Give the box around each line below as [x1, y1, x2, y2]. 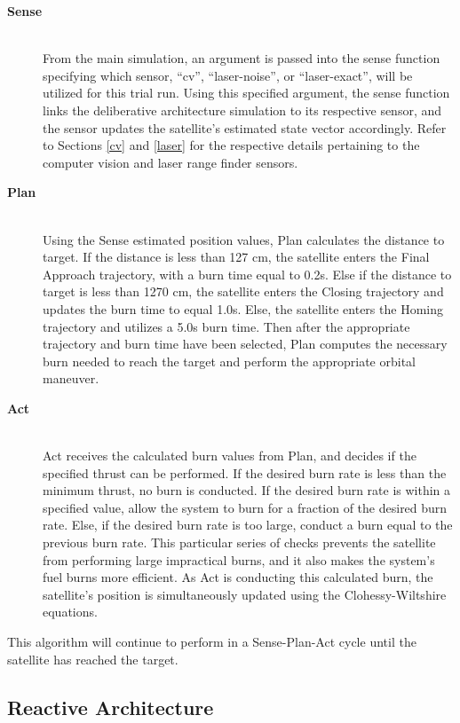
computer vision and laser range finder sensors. [43, 153, 298, 171]
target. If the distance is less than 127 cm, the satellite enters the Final [43, 248, 430, 266]
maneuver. [43, 369, 99, 388]
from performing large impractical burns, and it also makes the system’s [43, 550, 435, 569]
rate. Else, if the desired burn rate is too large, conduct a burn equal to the [43, 515, 453, 534]
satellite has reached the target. [7, 649, 178, 668]
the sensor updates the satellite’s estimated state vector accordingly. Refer [43, 118, 447, 137]
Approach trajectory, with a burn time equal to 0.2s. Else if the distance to [43, 264, 452, 283]
